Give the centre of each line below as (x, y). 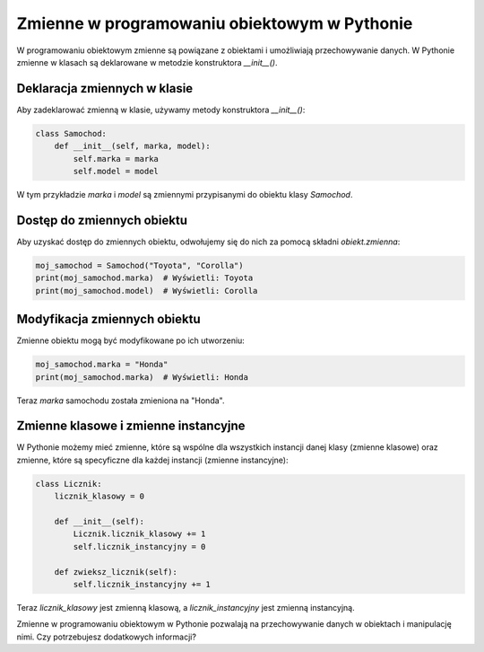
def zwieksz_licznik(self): (116, 572)
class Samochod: (71, 133)
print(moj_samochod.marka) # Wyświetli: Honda (142, 377)
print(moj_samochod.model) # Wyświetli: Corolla (147, 291)
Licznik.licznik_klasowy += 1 (139, 534)
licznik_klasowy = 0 (99, 497)
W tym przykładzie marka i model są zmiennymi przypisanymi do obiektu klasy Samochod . (185, 194)
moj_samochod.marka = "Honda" (102, 365)
